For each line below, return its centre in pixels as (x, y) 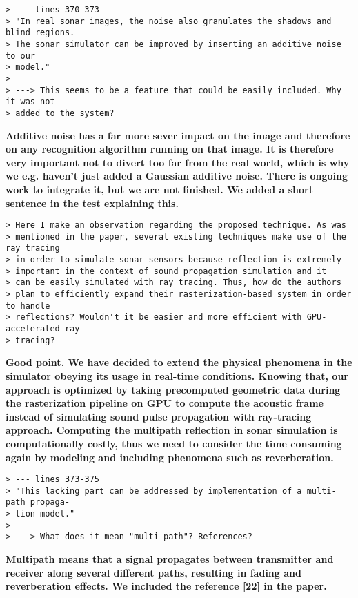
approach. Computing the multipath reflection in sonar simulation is (172, 430)
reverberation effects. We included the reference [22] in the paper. (166, 586)
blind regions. (40, 33)
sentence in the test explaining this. (92, 203)
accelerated (33, 329)
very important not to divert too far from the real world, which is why (178, 162)
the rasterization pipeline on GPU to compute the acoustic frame (165, 403)
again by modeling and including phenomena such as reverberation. (170, 457)
